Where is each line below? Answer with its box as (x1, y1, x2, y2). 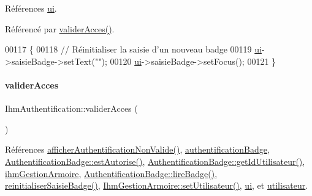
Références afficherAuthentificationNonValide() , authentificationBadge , (5, 143, 270, 156)
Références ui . (5, 2, 57, 14)
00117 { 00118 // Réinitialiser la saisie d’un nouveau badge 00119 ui (5, 43, 262, 56)
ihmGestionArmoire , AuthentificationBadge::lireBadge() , (5, 167, 218, 180)
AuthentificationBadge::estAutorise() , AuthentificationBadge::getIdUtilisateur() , (5, 154, 305, 167)
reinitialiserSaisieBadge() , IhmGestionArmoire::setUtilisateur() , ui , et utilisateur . (5, 179, 308, 192)
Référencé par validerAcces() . (5, 22, 115, 35)
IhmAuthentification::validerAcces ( (5, 102, 138, 115)
